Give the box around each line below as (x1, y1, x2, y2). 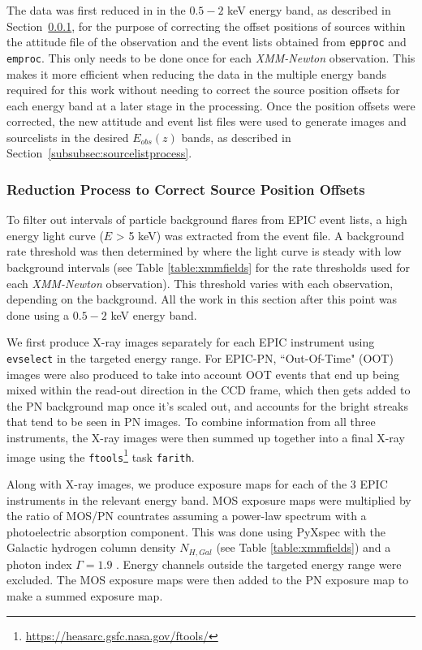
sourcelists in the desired (6, 128, 129, 145)
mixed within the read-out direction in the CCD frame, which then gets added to (6, 381, 411, 398)
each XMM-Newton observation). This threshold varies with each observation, (6, 274, 394, 291)
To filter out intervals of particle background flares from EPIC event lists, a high (6, 211, 407, 228)
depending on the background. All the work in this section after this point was (6, 291, 398, 308)
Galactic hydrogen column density (6, 539, 176, 556)
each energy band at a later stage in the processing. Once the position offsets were (6, 97, 416, 114)
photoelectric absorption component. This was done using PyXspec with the (6, 523, 385, 540)
